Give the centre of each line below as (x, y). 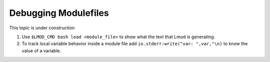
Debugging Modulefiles (59, 13)
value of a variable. (41, 51)
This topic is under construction (42, 28)
